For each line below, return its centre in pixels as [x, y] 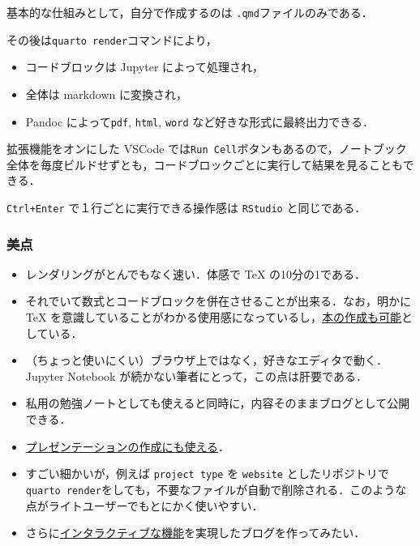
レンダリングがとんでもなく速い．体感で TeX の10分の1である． [195, 273]
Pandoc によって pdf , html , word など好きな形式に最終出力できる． [199, 121]
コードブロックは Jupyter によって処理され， [144, 67]
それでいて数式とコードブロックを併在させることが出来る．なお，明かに [218, 301]
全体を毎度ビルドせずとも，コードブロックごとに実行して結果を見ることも [205, 164]
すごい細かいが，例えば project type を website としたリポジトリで [207, 473]
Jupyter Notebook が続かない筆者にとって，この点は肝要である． [196, 375]
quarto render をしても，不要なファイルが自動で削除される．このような [216, 489]
